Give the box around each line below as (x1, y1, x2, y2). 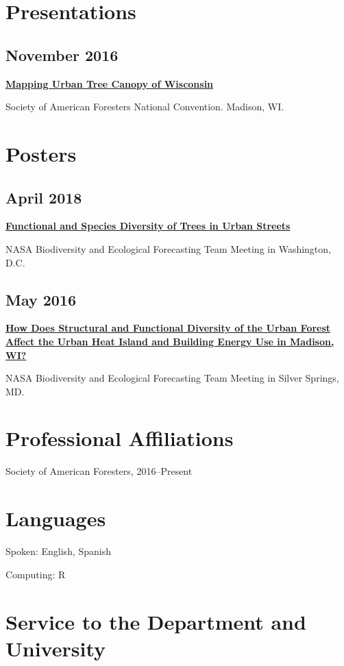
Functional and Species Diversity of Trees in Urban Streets (5, 219, 291, 233)
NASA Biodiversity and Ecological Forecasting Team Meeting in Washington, (5, 241, 331, 256)
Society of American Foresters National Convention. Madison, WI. (5, 99, 284, 114)
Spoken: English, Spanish (5, 544, 112, 558)
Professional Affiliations (5, 424, 234, 452)
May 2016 (5, 288, 77, 310)
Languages (5, 504, 106, 532)
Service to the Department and (5, 607, 306, 635)
